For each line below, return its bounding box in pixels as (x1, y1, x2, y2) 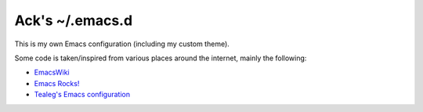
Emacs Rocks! (34, 78, 80, 88)
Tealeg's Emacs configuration (34, 90, 131, 99)
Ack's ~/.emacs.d (14, 12, 133, 29)
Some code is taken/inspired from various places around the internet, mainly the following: (14, 53, 307, 63)
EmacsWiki (34, 67, 70, 78)
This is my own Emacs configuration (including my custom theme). (14, 39, 230, 49)
